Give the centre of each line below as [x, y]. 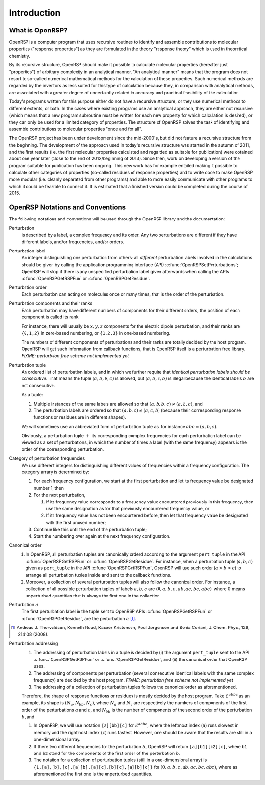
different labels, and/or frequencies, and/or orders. [73, 242]
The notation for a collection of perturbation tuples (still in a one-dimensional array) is [120, 760]
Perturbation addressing [34, 644]
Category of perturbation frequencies [47, 458]
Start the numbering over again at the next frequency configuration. [102, 536]
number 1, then [49, 488]
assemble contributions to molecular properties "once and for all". [76, 129]
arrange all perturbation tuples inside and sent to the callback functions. [99, 575]
